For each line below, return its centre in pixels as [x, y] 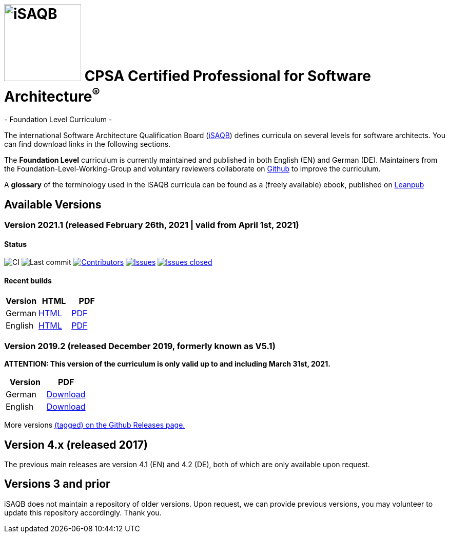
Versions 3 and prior [57, 484]
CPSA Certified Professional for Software [228, 76]
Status [16, 244]
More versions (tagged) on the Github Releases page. [95, 425]
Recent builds [28, 280]
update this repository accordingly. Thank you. [83, 512]
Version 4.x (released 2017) [76, 445]
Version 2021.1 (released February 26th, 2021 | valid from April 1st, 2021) [152, 225]
